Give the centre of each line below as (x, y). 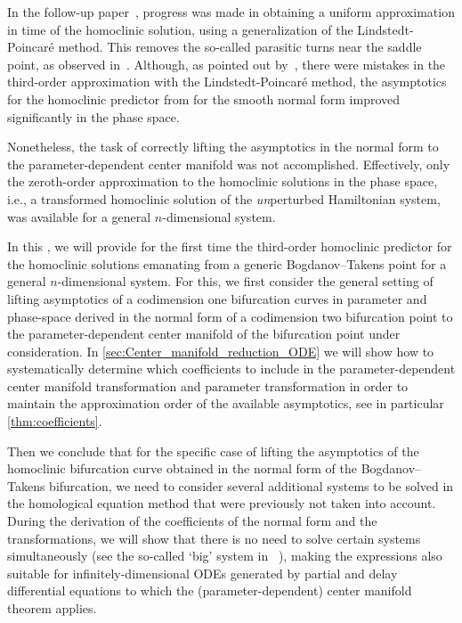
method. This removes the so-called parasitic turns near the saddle (240, 47)
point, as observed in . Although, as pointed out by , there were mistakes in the (227, 64)
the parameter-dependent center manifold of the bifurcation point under (204, 334)
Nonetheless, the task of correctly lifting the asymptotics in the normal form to (223, 147)
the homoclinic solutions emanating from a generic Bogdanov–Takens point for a (227, 263)
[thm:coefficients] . (55, 421)
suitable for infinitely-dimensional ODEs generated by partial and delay (203, 573)
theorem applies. (52, 608)
